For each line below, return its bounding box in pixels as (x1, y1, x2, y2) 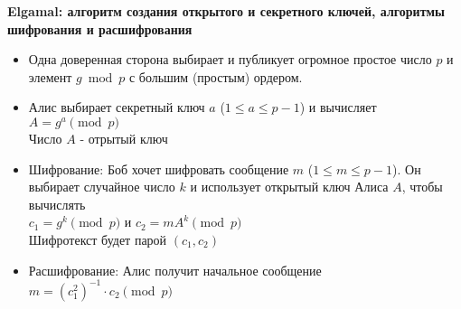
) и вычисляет (299, 98, 377, 117)
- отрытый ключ (80, 128, 168, 147)
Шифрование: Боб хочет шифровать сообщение (28, 159, 289, 178)
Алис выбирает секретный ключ (28, 98, 205, 117)
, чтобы (401, 177, 443, 196)
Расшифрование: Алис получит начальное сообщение (28, 260, 322, 279)
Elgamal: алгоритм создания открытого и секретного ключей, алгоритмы (7, 2, 446, 20)
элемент (28, 67, 72, 86)
